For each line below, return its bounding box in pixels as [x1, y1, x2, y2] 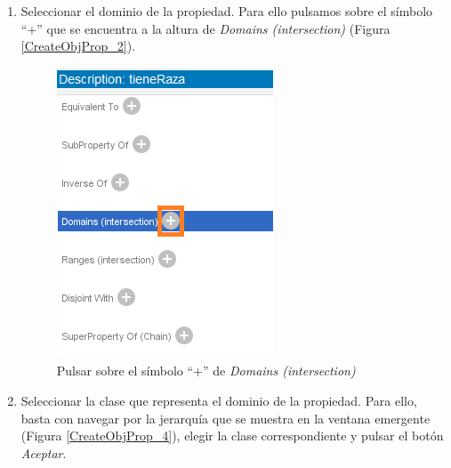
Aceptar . [20, 443, 67, 462]
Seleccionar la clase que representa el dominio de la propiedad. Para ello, [20, 391, 417, 409]
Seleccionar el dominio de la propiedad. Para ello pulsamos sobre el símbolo [20, 2, 433, 20]
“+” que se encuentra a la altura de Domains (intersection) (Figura [20, 19, 391, 37]
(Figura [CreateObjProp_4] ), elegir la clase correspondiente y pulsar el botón [20, 426, 444, 445]
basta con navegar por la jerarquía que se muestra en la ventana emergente [20, 408, 431, 427]
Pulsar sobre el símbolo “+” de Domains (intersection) [56, 361, 356, 380]
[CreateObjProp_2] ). [20, 36, 136, 55]
